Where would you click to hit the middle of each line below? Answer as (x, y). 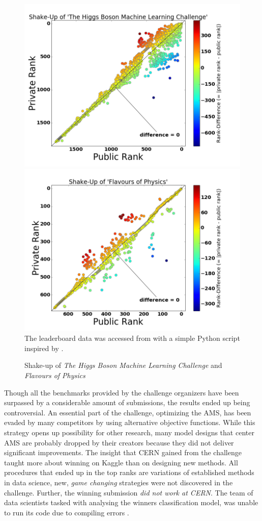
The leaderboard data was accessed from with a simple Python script (132, 338)
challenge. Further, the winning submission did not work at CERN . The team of (129, 492)
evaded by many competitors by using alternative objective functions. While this (130, 422)
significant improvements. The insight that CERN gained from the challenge (123, 452)
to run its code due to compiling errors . (67, 512)
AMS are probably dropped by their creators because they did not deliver (119, 442)
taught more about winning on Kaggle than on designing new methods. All (121, 462)
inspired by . (44, 348)
